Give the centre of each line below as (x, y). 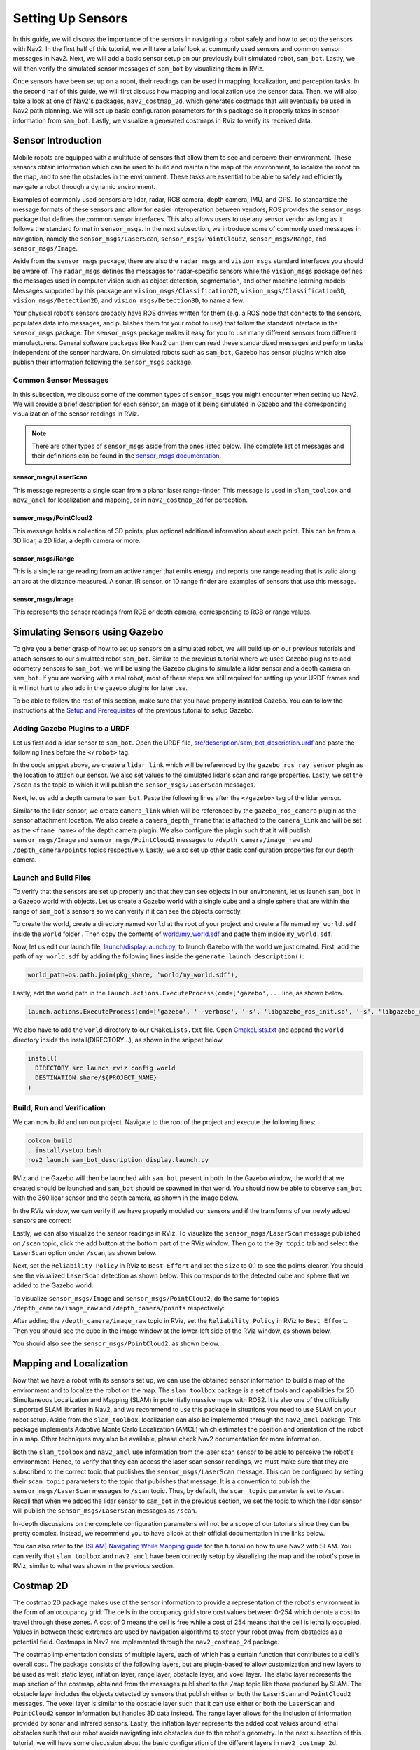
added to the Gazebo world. (53, 1285)
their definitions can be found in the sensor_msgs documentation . (127, 456)
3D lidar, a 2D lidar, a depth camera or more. (77, 541)
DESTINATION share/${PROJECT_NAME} (96, 1078)
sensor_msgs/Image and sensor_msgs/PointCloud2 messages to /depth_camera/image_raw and (163, 840)
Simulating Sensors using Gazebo (88, 632)
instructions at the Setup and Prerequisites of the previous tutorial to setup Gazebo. (133, 710)
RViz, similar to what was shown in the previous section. (94, 1566)
